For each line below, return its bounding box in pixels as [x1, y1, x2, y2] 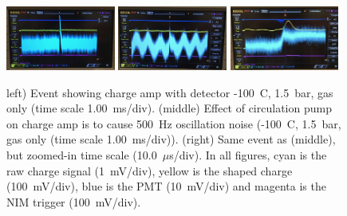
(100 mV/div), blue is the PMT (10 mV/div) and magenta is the [6, 178, 326, 194]
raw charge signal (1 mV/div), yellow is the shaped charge [6, 162, 293, 179]
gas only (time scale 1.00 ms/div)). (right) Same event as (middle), [6, 131, 336, 147]
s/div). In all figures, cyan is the [169, 146, 327, 163]
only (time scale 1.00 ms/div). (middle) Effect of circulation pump [6, 100, 332, 116]
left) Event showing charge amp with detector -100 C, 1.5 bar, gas [6, 84, 333, 100]
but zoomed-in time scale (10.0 [6, 146, 157, 163]
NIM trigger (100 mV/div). [6, 193, 141, 210]
